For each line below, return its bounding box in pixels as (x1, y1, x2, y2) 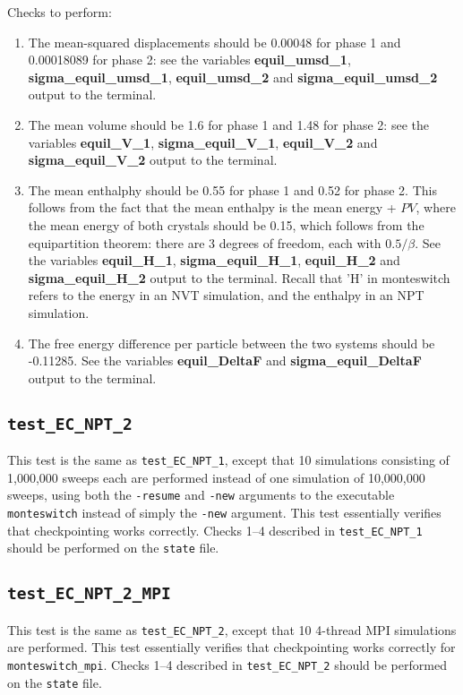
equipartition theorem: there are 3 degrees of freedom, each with (28, 233, 382, 252)
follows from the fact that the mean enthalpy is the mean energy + (28, 198, 397, 217)
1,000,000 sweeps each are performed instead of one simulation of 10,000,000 (7, 468, 425, 486)
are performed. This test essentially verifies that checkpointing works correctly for (7, 638, 456, 656)
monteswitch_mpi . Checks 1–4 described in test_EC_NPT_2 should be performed (7, 655, 447, 674)
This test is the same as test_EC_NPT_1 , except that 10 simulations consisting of (7, 450, 450, 469)
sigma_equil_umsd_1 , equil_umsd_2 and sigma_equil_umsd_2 (28, 67, 438, 86)
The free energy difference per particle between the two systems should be (28, 333, 435, 352)
